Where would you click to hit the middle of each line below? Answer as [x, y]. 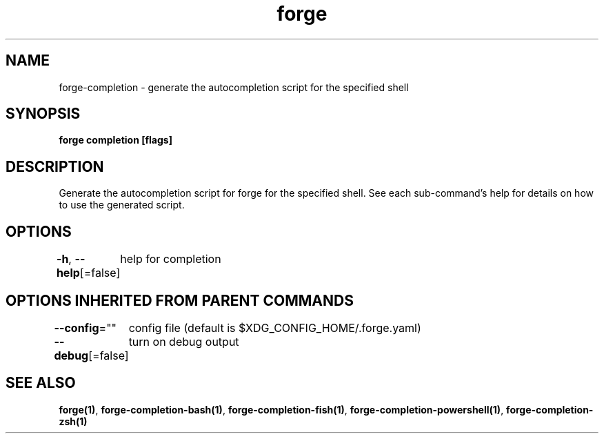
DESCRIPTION [55, 166]
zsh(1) [73, 421]
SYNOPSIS [43, 114]
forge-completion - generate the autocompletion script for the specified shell [234, 87]
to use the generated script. [122, 205]
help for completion [171, 259]
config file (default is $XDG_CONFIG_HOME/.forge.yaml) [275, 328]
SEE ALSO [41, 383]
